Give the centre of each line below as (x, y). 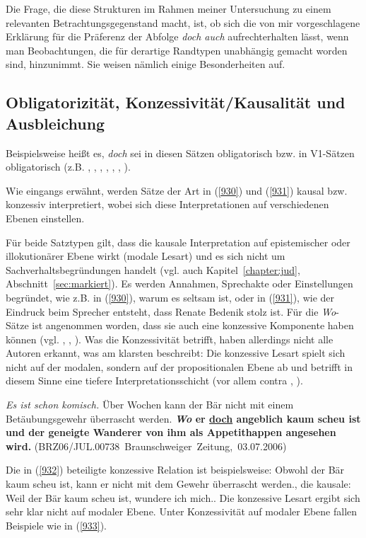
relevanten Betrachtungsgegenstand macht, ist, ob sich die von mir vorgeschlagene (183, 22)
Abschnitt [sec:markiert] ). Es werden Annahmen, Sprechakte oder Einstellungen (179, 284)
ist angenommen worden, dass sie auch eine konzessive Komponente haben (193, 325)
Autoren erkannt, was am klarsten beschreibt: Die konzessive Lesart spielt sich (176, 353)
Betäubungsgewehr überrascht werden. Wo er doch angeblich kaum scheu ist (183, 418)
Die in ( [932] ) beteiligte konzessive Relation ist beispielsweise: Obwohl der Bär (175, 470)
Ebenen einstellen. (45, 218)
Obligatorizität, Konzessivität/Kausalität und (176, 102)
